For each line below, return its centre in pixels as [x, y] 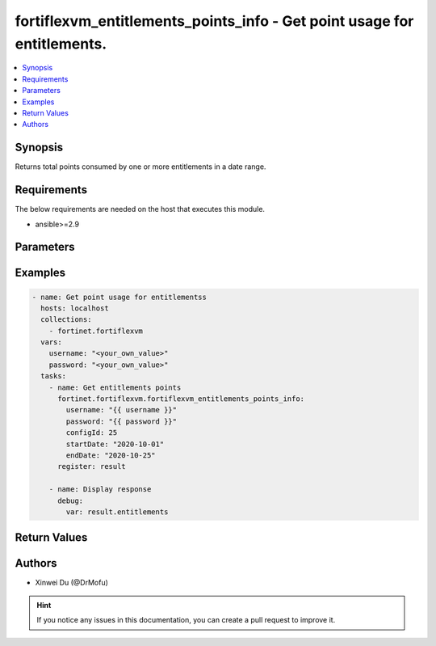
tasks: [54, 376]
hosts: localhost [75, 308]
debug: [71, 500]
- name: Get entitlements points [115, 387]
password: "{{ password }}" [122, 421]
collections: [66, 320]
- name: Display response [100, 490]
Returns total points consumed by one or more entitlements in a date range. [140, 167]
